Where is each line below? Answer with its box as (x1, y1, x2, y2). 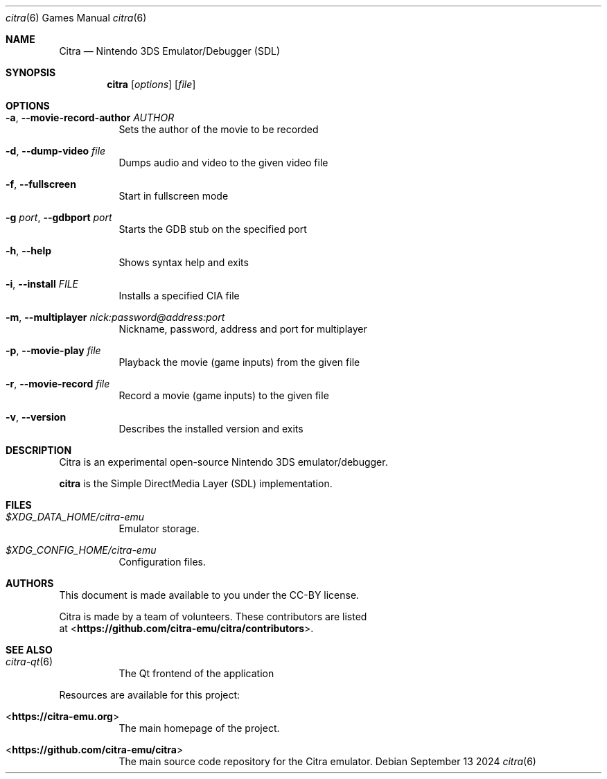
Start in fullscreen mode (118, 190, 229, 202)
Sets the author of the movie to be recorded (118, 123, 319, 135)
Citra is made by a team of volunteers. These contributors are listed (59, 611, 367, 622)
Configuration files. (118, 556, 206, 568)
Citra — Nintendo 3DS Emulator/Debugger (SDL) (59, 45, 281, 57)
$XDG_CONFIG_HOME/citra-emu (6, 544, 157, 556)
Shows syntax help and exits (118, 256, 249, 268)
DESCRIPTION (6, 444, 72, 456)
